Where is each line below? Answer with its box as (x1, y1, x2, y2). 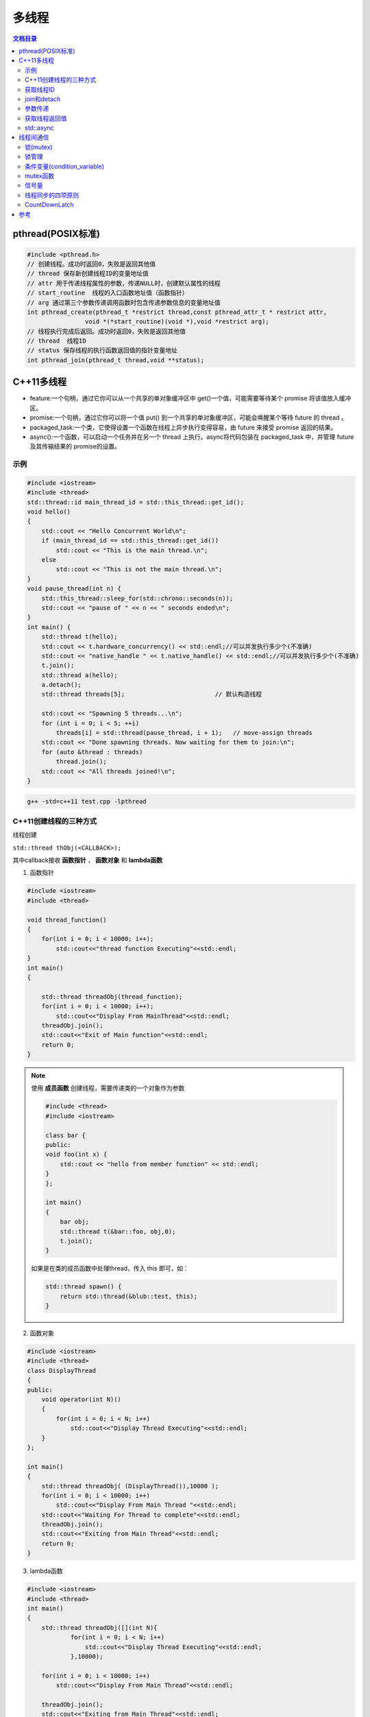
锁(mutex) (25, 143, 53, 151)
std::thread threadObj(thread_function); (41, 992, 183, 1001)
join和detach (25, 95, 61, 103)
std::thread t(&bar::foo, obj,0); (60, 1227, 176, 1236)
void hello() (27, 508, 71, 516)
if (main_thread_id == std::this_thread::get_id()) (41, 536, 219, 545)
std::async (25, 124, 54, 132)
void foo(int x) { (45, 1150, 108, 1159)
